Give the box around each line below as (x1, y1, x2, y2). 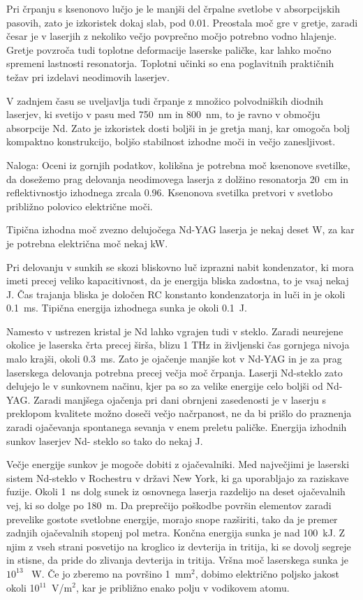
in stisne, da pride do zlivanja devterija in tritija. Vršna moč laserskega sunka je (6, 553, 348, 567)
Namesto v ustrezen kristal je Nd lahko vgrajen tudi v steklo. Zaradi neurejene (6, 323, 343, 338)
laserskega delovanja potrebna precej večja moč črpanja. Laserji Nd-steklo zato (6, 365, 343, 379)
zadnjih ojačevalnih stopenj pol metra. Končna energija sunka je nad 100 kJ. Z (6, 525, 346, 540)
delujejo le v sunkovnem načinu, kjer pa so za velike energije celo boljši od (6, 379, 323, 393)
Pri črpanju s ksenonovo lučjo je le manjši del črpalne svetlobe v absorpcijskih (6, 1, 341, 15)
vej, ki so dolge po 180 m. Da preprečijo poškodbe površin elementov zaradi (6, 498, 332, 512)
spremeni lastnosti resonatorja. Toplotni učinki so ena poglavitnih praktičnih (6, 56, 334, 71)
